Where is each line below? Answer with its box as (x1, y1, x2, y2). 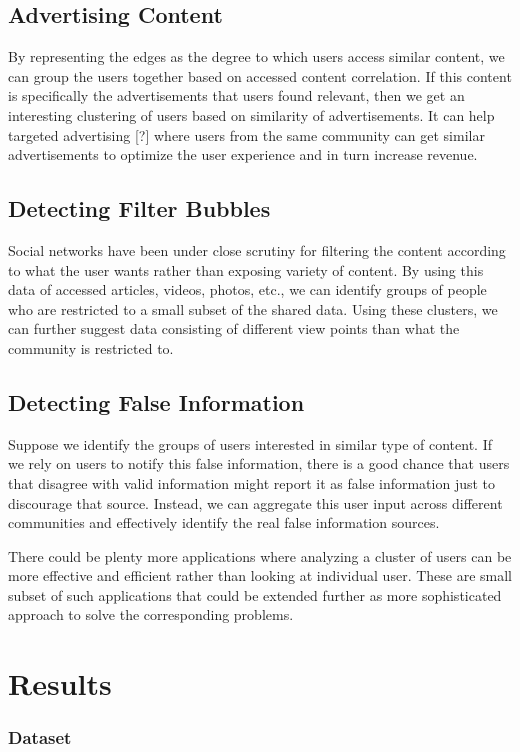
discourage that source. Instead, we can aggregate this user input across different (8, 492, 503, 513)
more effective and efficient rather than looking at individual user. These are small (8, 565, 513, 586)
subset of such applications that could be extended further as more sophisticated (8, 584, 502, 605)
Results (8, 663, 112, 704)
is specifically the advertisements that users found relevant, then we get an (8, 85, 465, 106)
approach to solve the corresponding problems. (8, 604, 294, 625)
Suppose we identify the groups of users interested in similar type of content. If (8, 433, 493, 454)
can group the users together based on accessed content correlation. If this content (8, 65, 512, 86)
